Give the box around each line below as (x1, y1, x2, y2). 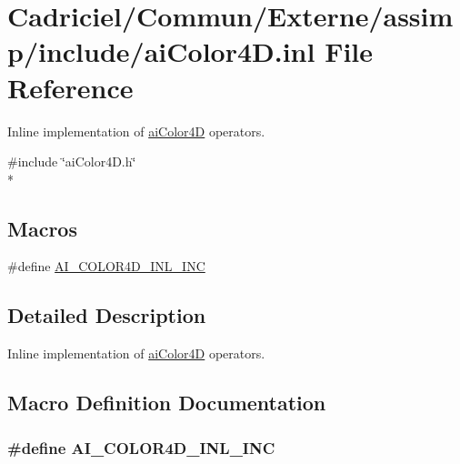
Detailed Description (7, 301, 206, 329)
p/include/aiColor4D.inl (7, 33, 315, 70)
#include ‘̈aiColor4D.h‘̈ (7, 152, 136, 171)
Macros (7, 214, 77, 242)
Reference (7, 68, 134, 106)
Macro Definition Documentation (7, 388, 326, 417)
